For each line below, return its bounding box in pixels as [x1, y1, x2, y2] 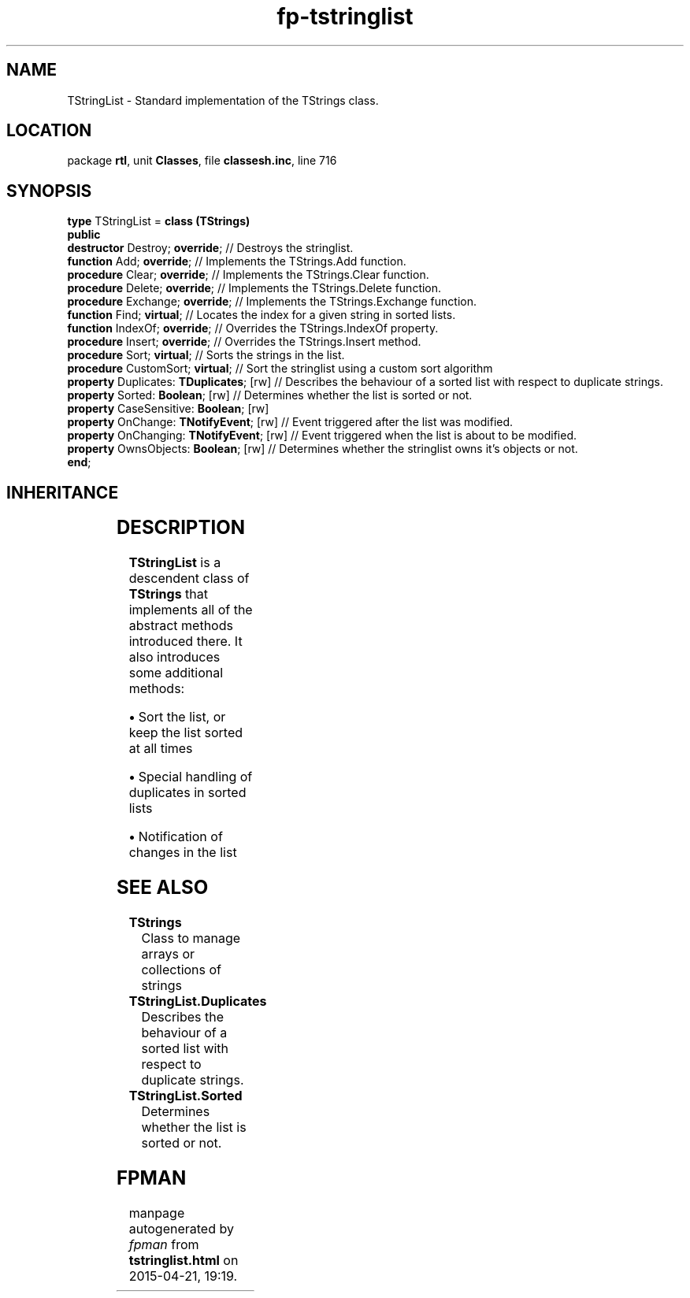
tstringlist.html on [128, 1252, 239, 1268]
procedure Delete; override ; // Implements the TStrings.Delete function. [67, 281, 442, 295]
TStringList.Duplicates [128, 992, 267, 1009]
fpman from [128, 1236, 199, 1252]
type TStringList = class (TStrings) [67, 214, 250, 228]
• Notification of [128, 829, 223, 845]
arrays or [141, 945, 195, 962]
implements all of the [128, 602, 253, 618]
